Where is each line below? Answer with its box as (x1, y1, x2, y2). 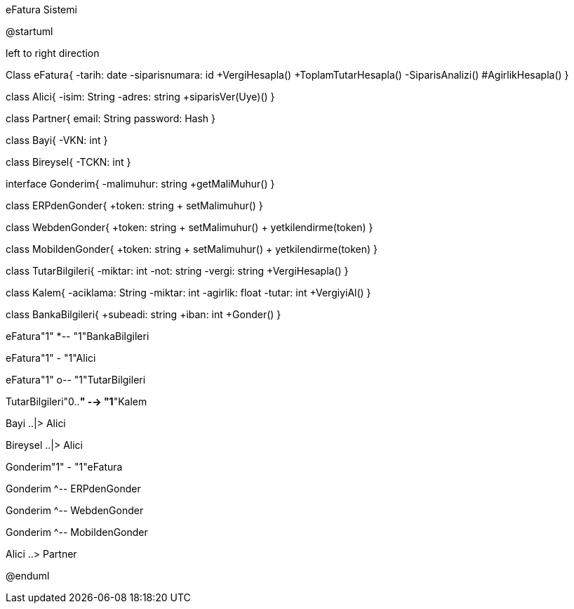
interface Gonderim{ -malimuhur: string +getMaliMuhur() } (6, 178, 275, 190)
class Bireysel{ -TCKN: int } (6, 156, 131, 168)
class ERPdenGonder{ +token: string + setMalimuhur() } (6, 199, 263, 211)
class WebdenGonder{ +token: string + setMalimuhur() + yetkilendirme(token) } (6, 221, 373, 233)
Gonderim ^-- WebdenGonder (6, 504, 144, 516)
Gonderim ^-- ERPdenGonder (6, 483, 141, 495)
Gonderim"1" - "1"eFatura (6, 461, 123, 473)
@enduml (6, 570, 50, 582)
